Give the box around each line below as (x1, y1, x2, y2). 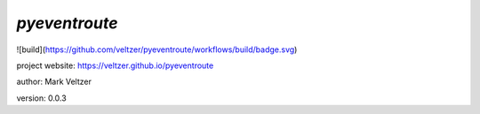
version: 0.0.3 (16, 93, 67, 103)
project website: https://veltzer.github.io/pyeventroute (16, 60, 214, 71)
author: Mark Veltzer (16, 76, 92, 87)
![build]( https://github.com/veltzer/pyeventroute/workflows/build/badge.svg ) (16, 44, 298, 55)
